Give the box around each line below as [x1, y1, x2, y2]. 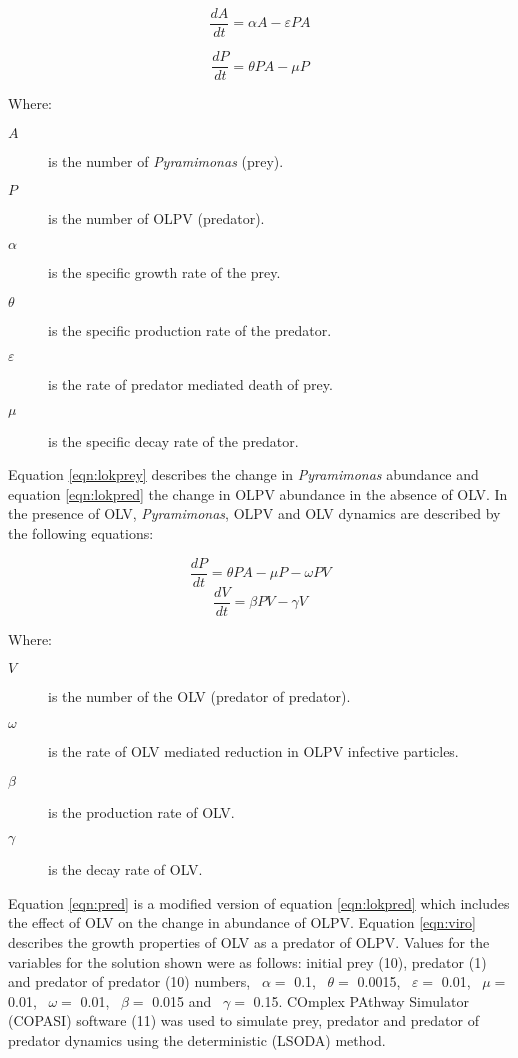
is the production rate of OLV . [48, 801, 235, 822]
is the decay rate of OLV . [48, 859, 203, 880]
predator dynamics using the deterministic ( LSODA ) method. [8, 1029, 386, 1050]
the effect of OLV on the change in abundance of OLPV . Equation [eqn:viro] [8, 912, 476, 933]
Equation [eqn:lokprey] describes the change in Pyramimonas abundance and [8, 464, 479, 485]
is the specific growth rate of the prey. [48, 261, 281, 282]
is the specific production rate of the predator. [48, 319, 332, 340]
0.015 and [152, 990, 212, 1011]
